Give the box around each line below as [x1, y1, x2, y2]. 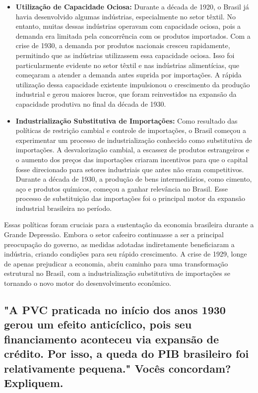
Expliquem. [4, 375, 64, 390]
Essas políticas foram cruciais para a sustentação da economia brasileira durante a [4, 219, 254, 230]
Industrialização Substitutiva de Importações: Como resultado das [15, 115, 238, 126]
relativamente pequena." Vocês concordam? [4, 360, 231, 376]
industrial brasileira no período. [15, 202, 112, 213]
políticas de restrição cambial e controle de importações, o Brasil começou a [15, 125, 246, 135]
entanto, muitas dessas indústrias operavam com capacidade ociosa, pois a [15, 21, 241, 31]
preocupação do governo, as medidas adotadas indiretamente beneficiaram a [4, 239, 235, 249]
